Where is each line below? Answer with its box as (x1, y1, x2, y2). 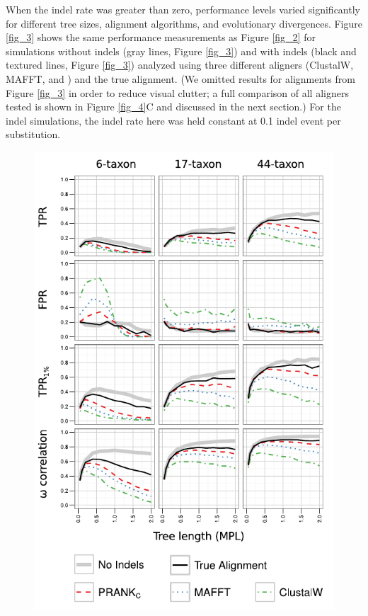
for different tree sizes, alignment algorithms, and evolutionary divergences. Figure (6, 16, 362, 30)
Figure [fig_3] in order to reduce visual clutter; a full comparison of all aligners (6, 85, 349, 100)
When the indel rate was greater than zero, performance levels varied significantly (6, 2, 360, 16)
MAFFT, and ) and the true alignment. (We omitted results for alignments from (6, 71, 355, 86)
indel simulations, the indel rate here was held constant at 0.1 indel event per (6, 113, 341, 127)
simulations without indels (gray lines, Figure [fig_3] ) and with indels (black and (6, 43, 357, 58)
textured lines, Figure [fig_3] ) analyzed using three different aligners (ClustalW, (6, 57, 354, 72)
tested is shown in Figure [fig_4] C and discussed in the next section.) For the (6, 99, 341, 114)
